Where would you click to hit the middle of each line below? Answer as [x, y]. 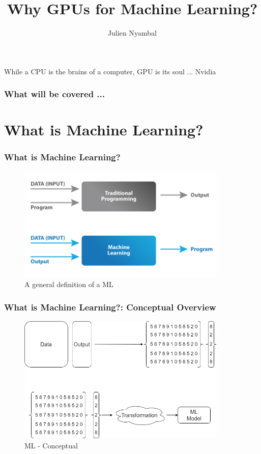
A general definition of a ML [69, 284]
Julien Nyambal [132, 33]
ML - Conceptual [51, 445]
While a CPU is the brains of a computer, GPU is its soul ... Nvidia [110, 71]
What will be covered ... [55, 94]
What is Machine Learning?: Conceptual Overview [110, 307]
